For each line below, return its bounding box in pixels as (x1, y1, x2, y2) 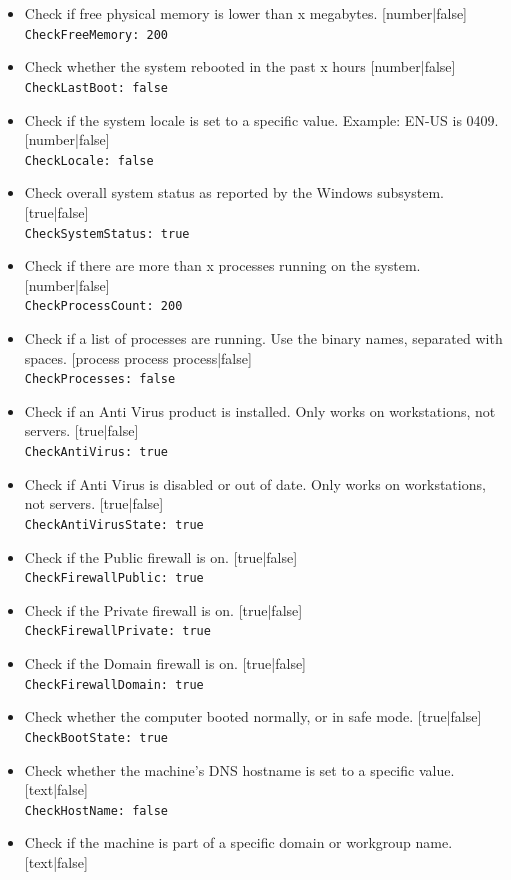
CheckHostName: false (24, 803, 168, 818)
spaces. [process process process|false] (24, 347, 252, 368)
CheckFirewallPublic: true (24, 571, 204, 586)
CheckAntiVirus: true (24, 445, 168, 460)
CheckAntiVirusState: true (24, 517, 204, 532)
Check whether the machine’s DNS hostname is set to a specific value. (24, 759, 455, 780)
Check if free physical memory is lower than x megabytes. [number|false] (24, 3, 467, 23)
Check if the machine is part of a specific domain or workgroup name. (24, 832, 453, 853)
